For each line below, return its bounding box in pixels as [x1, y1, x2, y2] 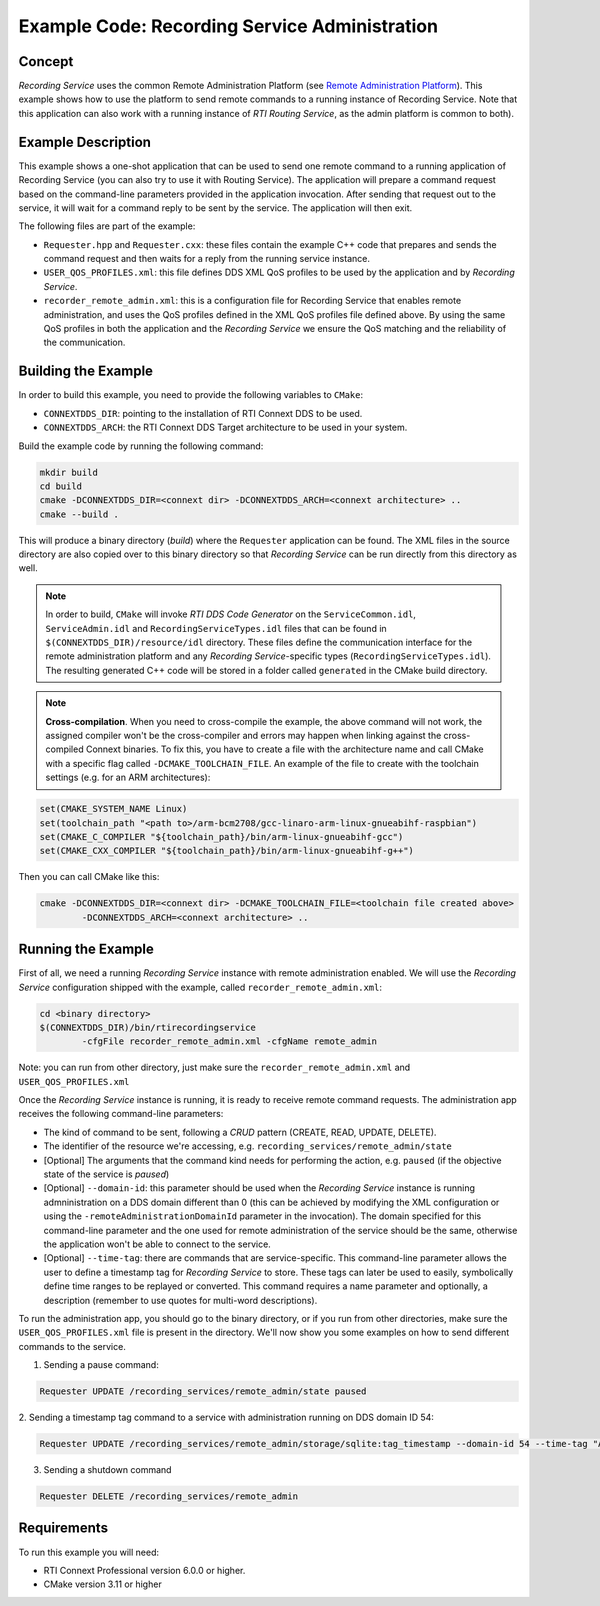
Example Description [18, 133, 152, 150]
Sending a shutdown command [43, 1464, 172, 1476]
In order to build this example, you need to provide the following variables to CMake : [18, 389, 364, 401]
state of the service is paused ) [43, 1168, 170, 1180]
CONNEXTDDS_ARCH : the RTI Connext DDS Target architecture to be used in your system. [43, 421, 408, 434]
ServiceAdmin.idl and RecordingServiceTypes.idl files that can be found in [45, 622, 387, 634]
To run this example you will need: [18, 1546, 160, 1558]
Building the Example [18, 363, 154, 380]
